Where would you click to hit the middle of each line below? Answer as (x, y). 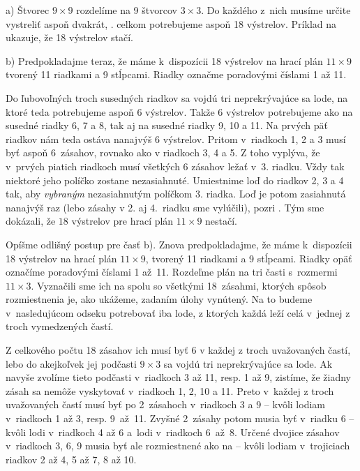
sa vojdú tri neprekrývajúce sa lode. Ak (248, 363)
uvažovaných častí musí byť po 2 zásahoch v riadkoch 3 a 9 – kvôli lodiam (165, 404)
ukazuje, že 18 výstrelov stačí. (69, 37)
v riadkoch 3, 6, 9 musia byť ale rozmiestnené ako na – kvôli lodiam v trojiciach (178, 446)
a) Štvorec (28, 10)
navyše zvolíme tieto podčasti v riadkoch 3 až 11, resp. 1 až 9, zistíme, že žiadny (178, 377)
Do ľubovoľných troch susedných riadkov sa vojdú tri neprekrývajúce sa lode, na (177, 97)
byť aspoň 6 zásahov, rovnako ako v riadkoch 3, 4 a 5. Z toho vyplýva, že (163, 152)
